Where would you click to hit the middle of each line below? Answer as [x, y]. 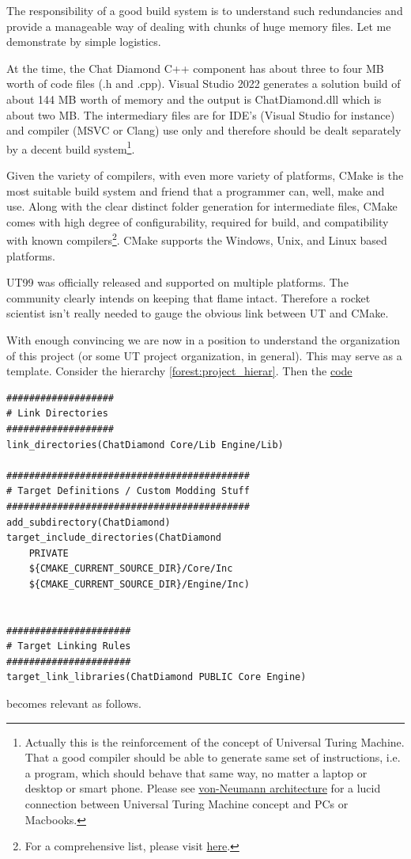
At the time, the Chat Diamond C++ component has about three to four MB [195, 68]
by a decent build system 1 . [71, 147]
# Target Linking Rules [69, 646]
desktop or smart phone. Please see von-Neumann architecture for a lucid [203, 788]
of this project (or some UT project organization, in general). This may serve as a [204, 355]
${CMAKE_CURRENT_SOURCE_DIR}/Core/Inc [131, 569]
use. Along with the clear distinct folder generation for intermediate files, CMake [202, 206]
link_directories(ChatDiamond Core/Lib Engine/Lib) [145, 445]
